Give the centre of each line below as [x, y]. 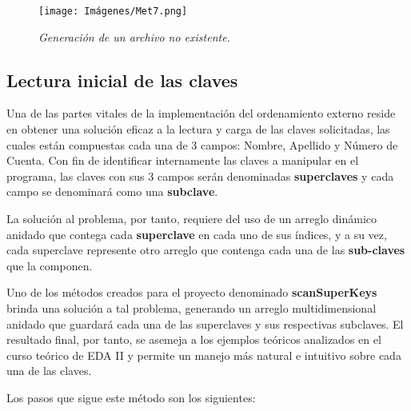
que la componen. [50, 265]
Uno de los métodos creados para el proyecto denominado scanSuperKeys [192, 292]
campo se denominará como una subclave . [112, 192]
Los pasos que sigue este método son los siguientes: [131, 397]
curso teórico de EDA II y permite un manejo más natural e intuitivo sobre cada [204, 355]
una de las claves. [49, 371]
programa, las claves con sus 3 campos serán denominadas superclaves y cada [200, 176]
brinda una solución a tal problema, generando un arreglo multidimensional [192, 307]
